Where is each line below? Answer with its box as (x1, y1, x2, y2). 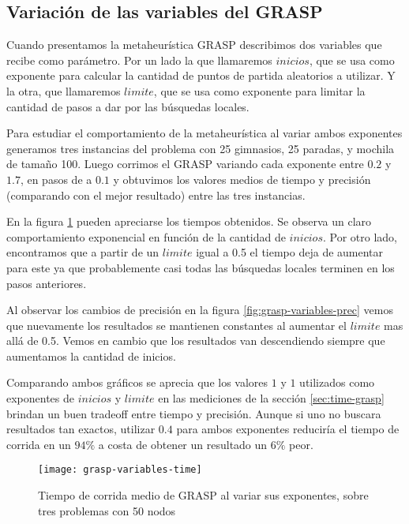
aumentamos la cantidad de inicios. (6, 347, 176, 364)
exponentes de (6, 390, 75, 406)
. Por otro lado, (322, 228, 397, 245)
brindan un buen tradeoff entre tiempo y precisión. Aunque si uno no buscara (6, 405, 381, 421)
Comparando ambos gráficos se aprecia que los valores (6, 374, 268, 391)
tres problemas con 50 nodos (38, 502, 176, 518)
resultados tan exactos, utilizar (6, 421, 156, 437)
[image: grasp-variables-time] (38, 464, 202, 476)
